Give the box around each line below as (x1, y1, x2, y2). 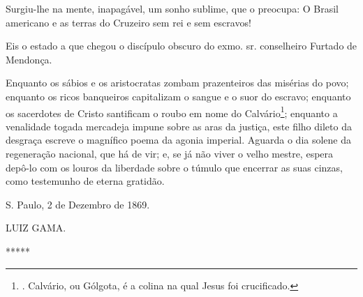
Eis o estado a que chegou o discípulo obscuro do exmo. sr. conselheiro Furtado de (6, 38, 357, 53)
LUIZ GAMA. (6, 220, 66, 235)
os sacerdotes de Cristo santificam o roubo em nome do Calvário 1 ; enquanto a (6, 103, 338, 120)
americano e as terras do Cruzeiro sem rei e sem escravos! (6, 15, 251, 29)
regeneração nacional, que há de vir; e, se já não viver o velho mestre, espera (6, 146, 334, 160)
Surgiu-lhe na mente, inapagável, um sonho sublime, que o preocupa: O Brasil (6, 1, 339, 15)
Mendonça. (6, 52, 52, 66)
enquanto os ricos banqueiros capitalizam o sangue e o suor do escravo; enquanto (6, 89, 351, 103)
